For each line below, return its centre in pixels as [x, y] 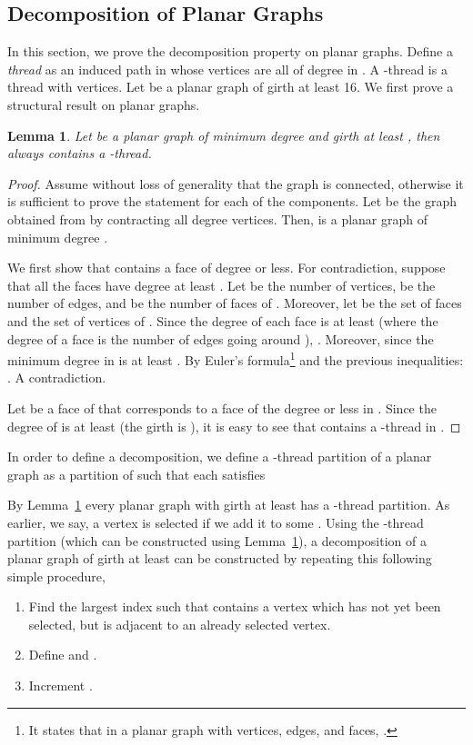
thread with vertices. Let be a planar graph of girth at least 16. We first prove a [231, 87]
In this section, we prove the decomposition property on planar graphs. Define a [230, 51]
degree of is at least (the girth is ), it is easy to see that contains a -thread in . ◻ [234, 426]
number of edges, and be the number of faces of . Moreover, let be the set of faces [235, 303]
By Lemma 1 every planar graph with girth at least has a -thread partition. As [229, 505]
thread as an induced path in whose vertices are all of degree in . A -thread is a [227, 69]
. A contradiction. [57, 377]
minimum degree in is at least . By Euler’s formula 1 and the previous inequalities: [236, 358]
